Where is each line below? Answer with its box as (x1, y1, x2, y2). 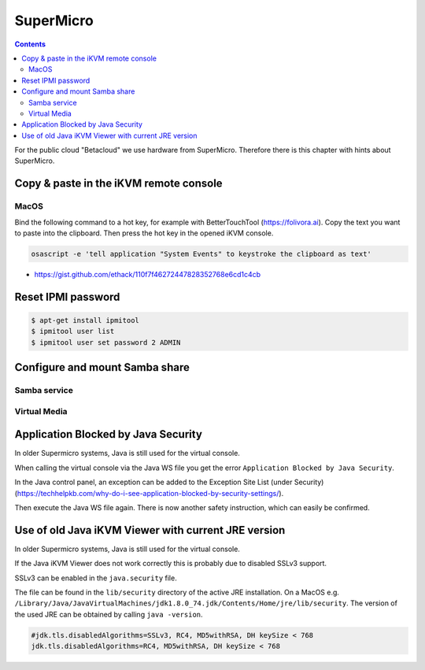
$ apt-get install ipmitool (31, 316, 139, 324)
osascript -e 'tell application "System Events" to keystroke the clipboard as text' (31, 249, 371, 258)
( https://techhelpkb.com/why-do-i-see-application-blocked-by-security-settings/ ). (14, 488, 284, 498)
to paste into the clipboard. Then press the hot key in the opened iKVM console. (14, 228, 274, 238)
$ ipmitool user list (31, 327, 115, 336)
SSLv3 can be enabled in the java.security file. (14, 573, 177, 583)
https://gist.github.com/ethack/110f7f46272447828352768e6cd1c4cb (34, 269, 261, 279)
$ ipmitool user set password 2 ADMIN (31, 338, 181, 346)
